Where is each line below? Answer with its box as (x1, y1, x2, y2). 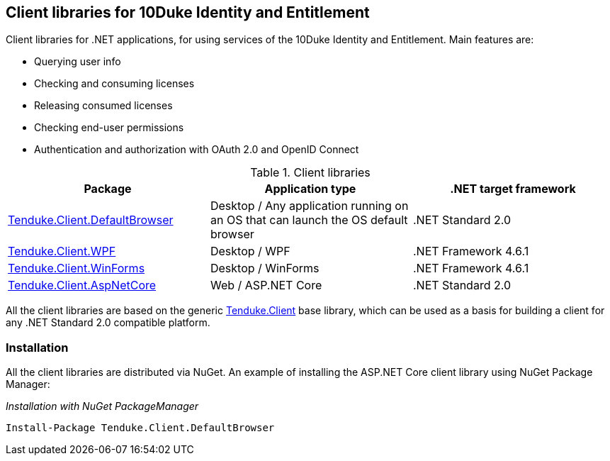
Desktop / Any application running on (210, 199, 409, 213)
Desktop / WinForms (210, 261, 320, 276)
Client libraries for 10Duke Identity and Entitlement (6, 4, 370, 21)
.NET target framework (450, 182, 576, 196)
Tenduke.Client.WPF (8, 244, 116, 259)
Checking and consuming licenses (34, 77, 195, 90)
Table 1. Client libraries (250, 165, 371, 180)
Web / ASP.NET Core (210, 278, 322, 293)
